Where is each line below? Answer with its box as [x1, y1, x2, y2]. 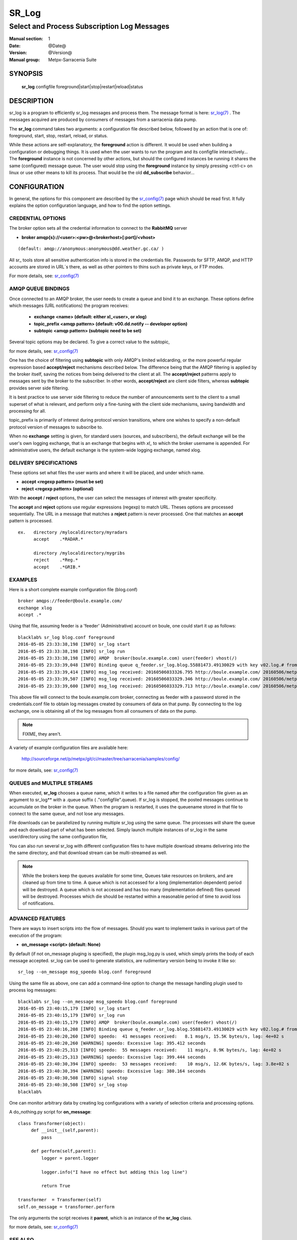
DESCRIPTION [9, 97, 54, 105]
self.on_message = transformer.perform [18, 1204, 115, 1210]
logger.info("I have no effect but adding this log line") [41, 1169, 188, 1175]
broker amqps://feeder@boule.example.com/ [18, 598, 123, 604]
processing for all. [9, 408, 47, 414]
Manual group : [9, 57, 40, 62]
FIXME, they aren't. [22, 731, 62, 737]
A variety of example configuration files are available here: [9, 744, 129, 750]
